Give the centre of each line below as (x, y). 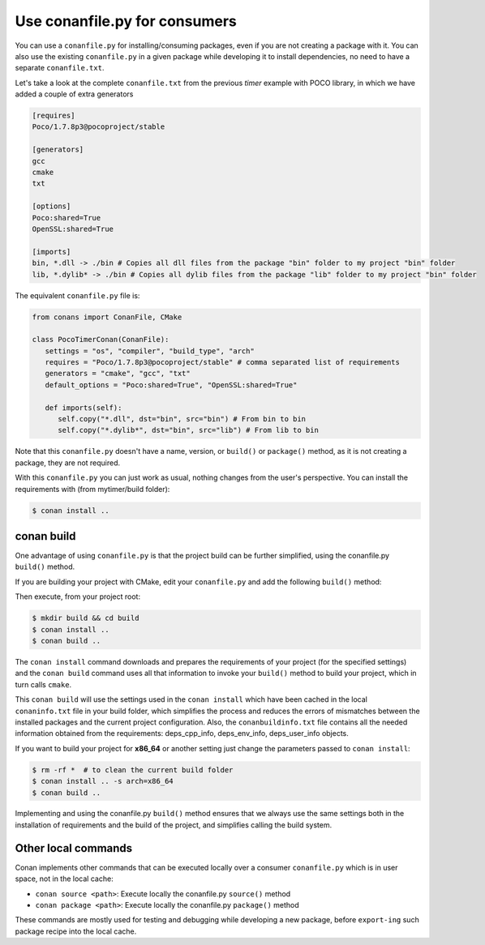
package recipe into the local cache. (76, 931)
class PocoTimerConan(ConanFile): (101, 340)
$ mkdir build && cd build (86, 618)
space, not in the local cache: (64, 879)
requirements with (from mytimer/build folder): (92, 489)
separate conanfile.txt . (60, 68)
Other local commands (74, 848)
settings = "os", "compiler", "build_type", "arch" (150, 351)
